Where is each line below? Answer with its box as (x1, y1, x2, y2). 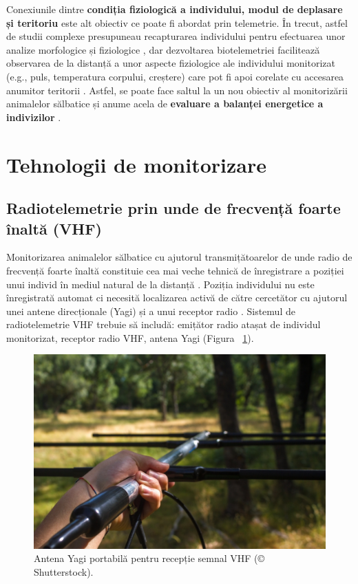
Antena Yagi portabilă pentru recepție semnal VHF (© (34, 551, 265, 565)
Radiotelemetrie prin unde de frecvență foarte (6, 197, 341, 219)
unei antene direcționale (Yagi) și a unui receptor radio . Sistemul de (6, 303, 295, 318)
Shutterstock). (34, 565, 94, 579)
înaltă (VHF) (6, 217, 102, 239)
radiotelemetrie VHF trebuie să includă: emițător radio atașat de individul (6, 317, 321, 332)
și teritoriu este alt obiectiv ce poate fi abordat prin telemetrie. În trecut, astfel (6, 15, 348, 30)
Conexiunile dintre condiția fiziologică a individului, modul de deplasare (6, 2, 343, 16)
